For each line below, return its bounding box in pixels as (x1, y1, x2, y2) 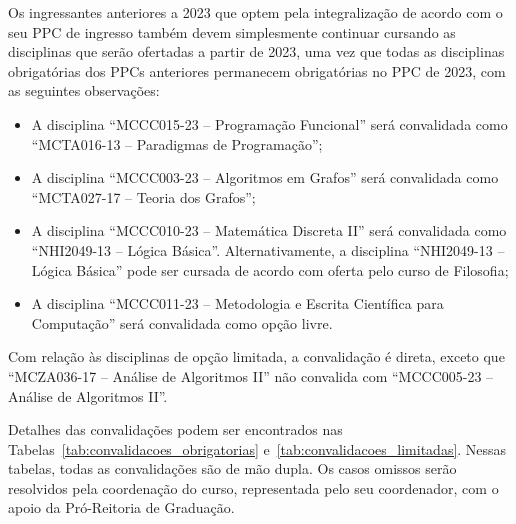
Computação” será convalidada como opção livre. (31, 312, 333, 333)
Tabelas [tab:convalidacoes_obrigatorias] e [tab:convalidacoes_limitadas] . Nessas (8, 438, 507, 459)
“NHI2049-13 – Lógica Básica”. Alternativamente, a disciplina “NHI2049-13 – (31, 239, 505, 260)
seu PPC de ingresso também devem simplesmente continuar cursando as (8, 21, 456, 42)
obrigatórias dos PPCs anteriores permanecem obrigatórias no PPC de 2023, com (8, 60, 506, 81)
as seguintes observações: (8, 80, 160, 101)
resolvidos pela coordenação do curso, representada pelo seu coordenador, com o (8, 477, 499, 498)
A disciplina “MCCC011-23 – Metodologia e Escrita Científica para (31, 293, 444, 314)
